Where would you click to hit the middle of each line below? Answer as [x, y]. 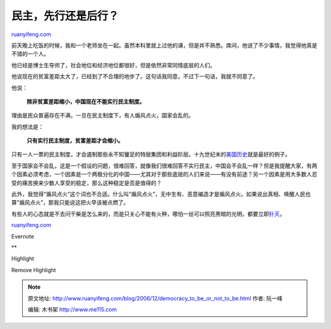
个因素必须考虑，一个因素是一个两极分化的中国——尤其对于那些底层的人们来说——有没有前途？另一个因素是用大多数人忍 [164, 174]
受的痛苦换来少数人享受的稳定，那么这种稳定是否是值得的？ [86, 183]
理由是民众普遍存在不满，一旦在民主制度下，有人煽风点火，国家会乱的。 [103, 116]
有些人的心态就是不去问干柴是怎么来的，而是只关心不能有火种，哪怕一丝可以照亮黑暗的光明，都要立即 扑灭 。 [148, 213]
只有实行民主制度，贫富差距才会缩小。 [75, 141]
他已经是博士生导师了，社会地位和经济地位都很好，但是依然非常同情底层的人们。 [113, 65]
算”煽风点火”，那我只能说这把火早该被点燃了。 [70, 202]
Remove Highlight [34, 270]
